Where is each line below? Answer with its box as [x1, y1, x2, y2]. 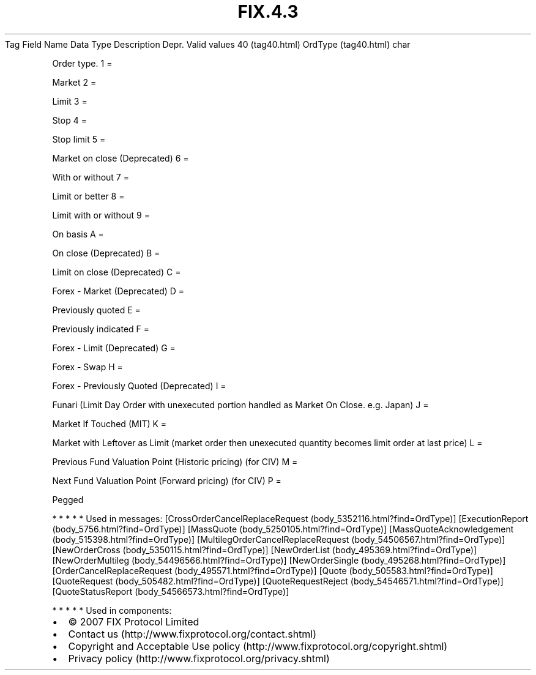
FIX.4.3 [237, 1, 299, 22]
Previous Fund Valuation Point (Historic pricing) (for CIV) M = [52, 456, 298, 467]
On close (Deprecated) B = [52, 247, 160, 258]
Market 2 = [52, 76, 97, 88]
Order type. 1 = [52, 58, 113, 69]
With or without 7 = [52, 171, 129, 182]
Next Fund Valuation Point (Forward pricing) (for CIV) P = [52, 475, 281, 486]
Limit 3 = [52, 95, 87, 106]
